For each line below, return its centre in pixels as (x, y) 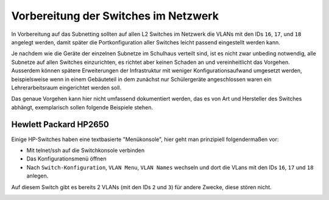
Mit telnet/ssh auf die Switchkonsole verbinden (86, 150)
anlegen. (37, 176)
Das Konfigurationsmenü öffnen (66, 159)
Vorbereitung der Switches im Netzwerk (115, 16)
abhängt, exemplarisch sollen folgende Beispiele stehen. (82, 107)
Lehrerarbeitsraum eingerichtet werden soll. (66, 88)
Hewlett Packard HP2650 (60, 125)
